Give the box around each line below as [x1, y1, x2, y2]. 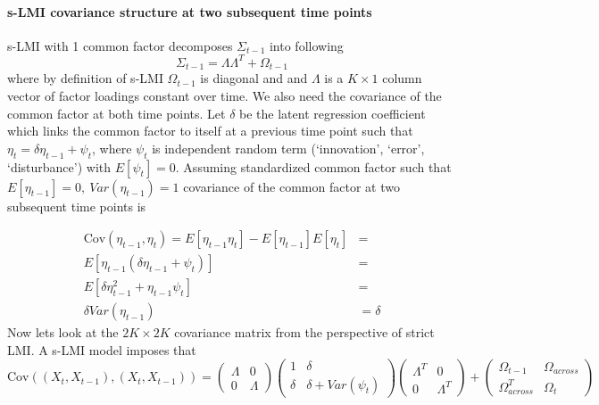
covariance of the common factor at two [183, 177, 400, 195]
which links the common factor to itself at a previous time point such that [7, 121, 413, 140]
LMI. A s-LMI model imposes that [7, 340, 196, 359]
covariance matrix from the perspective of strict [174, 323, 435, 342]
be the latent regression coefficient [239, 103, 426, 122]
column [382, 69, 422, 87]
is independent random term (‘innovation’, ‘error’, [152, 138, 425, 157]
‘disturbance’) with [7, 157, 112, 176]
